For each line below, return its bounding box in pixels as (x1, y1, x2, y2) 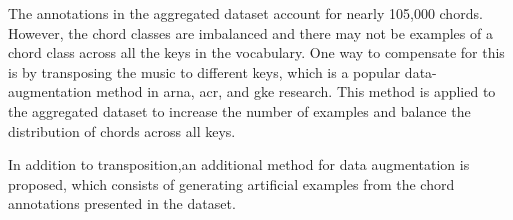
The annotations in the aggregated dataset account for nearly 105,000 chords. (8, 3, 483, 23)
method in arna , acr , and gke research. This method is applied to (96, 81, 496, 102)
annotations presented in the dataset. (8, 193, 236, 214)
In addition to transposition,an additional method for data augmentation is (8, 154, 470, 175)
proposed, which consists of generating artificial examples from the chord (8, 173, 455, 194)
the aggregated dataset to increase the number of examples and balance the (8, 100, 471, 121)
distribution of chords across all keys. (8, 120, 236, 141)
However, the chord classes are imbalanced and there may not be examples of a (8, 22, 493, 43)
